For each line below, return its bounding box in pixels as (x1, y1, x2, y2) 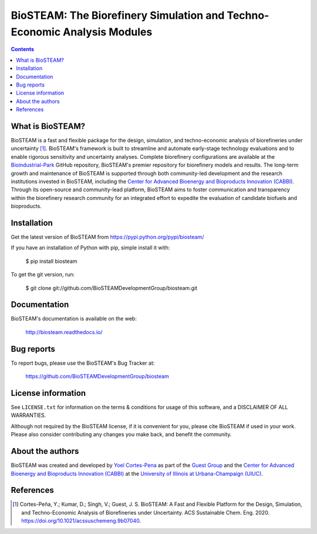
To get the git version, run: (11, 271, 75, 278)
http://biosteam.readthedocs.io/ (25, 328, 103, 335)
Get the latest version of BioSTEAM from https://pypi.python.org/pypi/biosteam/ (11, 233, 204, 241)
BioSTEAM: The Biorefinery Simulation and (11, 9, 225, 22)
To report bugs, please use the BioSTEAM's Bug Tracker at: (11, 359, 155, 366)
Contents (11, 46, 35, 53)
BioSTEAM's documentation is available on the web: (11, 315, 137, 322)
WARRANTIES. (11, 412, 46, 419)
